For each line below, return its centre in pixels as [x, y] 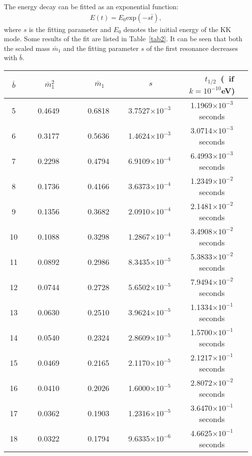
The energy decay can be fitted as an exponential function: [91, 6]
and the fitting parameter [101, 48]
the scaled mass [27, 48]
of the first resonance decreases [192, 48]
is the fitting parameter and [70, 29]
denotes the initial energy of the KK [177, 29]
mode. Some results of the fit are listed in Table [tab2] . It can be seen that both [123, 39]
